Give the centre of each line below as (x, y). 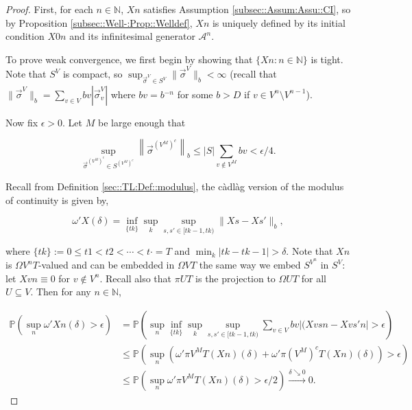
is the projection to (235, 278)
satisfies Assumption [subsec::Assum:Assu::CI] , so (247, 9)
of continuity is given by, (57, 200)
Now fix (22, 122)
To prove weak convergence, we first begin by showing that (129, 59)
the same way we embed (250, 265)
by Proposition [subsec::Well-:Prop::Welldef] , (99, 22)
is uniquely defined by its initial (279, 22)
